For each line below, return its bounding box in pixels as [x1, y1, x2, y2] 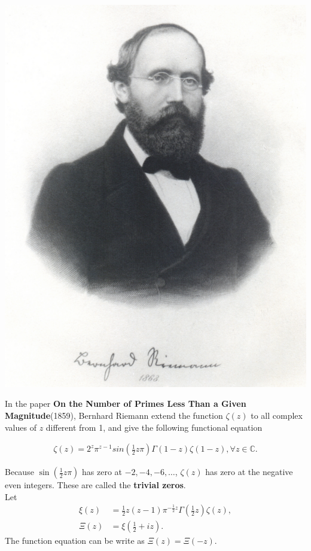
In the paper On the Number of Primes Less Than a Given [5, 397, 246, 410]
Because [5, 465, 34, 478]
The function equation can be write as [5, 534, 145, 547]
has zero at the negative [205, 465, 293, 478]
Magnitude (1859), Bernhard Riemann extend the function [5, 409, 223, 421]
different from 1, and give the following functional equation [45, 421, 263, 433]
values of [5, 421, 36, 433]
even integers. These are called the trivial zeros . [5, 479, 186, 491]
